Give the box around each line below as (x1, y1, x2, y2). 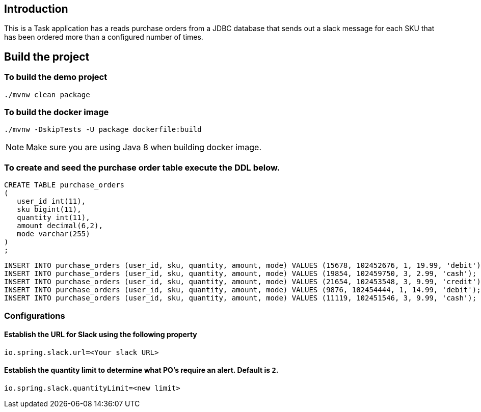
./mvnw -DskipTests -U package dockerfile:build (4, 125, 202, 134)
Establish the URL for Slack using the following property (4, 330, 197, 339)
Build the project (4, 50, 90, 63)
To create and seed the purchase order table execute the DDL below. (4, 162, 280, 173)
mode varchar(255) (17, 230, 90, 238)
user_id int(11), (17, 197, 86, 206)
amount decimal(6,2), (17, 222, 103, 230)
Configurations (4, 310, 65, 321)
